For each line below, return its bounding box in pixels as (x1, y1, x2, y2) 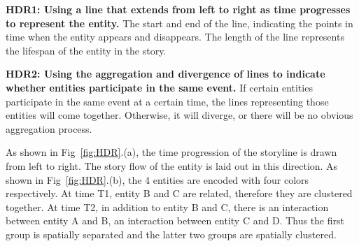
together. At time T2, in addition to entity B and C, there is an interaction (6, 199, 329, 214)
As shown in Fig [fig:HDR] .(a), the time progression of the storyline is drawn (6, 145, 337, 159)
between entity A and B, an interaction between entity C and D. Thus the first (6, 213, 344, 228)
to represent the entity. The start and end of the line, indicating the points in (6, 15, 353, 30)
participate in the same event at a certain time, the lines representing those (6, 94, 329, 108)
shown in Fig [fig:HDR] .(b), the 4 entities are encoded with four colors (6, 172, 309, 187)
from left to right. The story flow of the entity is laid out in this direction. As (6, 158, 338, 173)
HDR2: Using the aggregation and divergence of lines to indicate (6, 66, 325, 81)
